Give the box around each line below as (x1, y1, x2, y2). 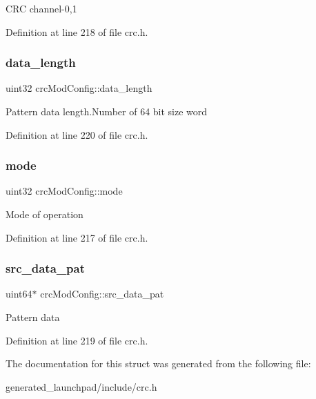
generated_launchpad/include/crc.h (6, 379, 157, 393)
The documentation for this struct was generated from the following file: (6, 356, 311, 371)
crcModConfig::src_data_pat (40, 286, 164, 301)
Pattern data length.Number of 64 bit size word (6, 104, 208, 118)
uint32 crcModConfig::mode (6, 184, 123, 198)
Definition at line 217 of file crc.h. (6, 230, 148, 244)
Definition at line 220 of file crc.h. (6, 127, 148, 142)
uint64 (6, 286, 32, 301)
